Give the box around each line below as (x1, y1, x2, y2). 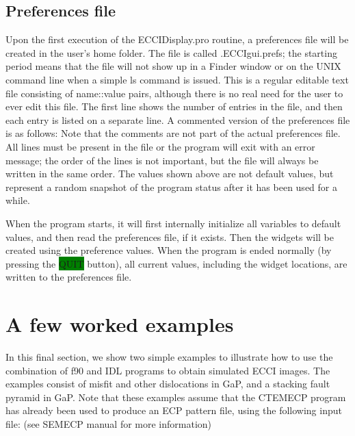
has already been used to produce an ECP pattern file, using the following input (5, 403, 342, 418)
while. (5, 193, 30, 207)
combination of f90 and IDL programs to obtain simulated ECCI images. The (5, 363, 330, 377)
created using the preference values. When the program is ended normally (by (5, 243, 332, 257)
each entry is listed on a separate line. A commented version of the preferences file (5, 112, 350, 127)
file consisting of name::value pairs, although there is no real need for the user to (5, 86, 343, 100)
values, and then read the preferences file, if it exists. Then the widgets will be (5, 229, 334, 244)
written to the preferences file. (5, 270, 132, 284)
